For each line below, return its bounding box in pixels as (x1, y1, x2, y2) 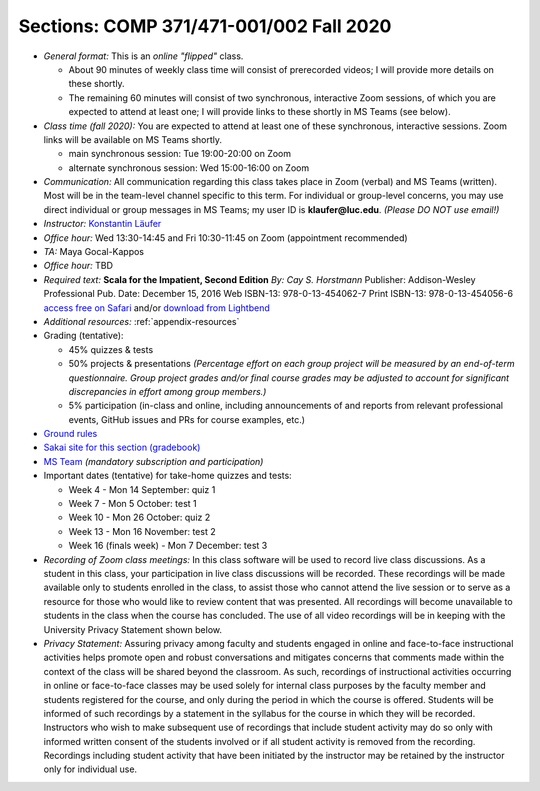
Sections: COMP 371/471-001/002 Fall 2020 (18, 15, 392, 37)
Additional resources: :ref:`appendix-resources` (43, 315, 240, 327)
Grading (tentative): (43, 330, 124, 342)
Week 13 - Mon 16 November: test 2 (68, 525, 216, 537)
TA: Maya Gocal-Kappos (43, 246, 145, 258)
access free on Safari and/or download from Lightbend (43, 301, 270, 314)
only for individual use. (43, 763, 138, 775)
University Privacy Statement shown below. (43, 623, 222, 635)
